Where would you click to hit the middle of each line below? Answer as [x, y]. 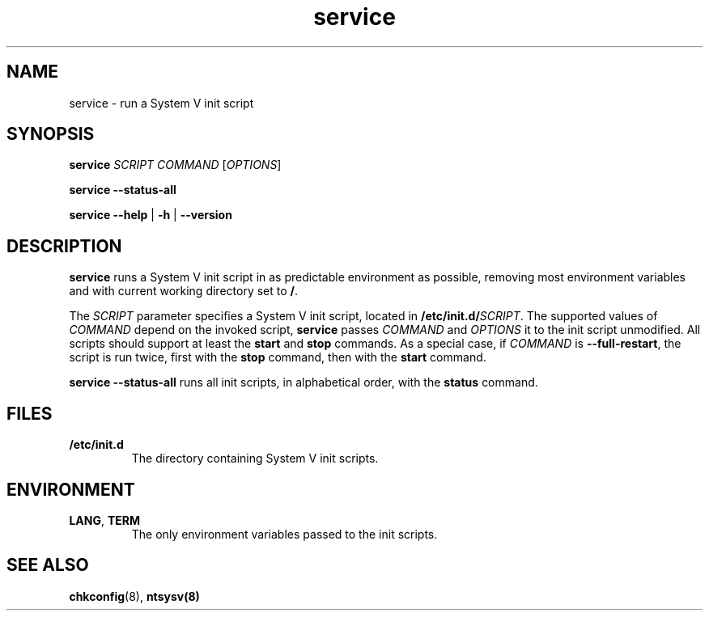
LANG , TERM [105, 520]
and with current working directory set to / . [184, 291]
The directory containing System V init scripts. [255, 459]
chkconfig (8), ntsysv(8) [134, 596]
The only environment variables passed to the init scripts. [284, 534]
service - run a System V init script [161, 103]
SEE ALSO [48, 565]
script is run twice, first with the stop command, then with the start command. [278, 357]
